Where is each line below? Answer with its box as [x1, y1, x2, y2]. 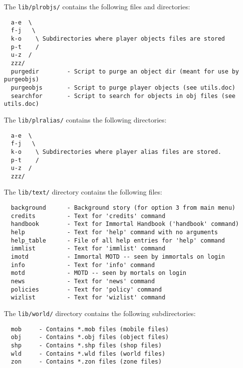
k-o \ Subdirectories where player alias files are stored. [11, 148, 221, 155]
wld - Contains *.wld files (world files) [11, 350, 166, 357]
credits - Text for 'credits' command [11, 212, 166, 220]
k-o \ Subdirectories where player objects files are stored [11, 35, 225, 42]
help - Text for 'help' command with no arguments [11, 229, 218, 236]
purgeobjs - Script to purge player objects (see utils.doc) [11, 84, 236, 91]
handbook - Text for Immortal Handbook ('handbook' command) [11, 221, 239, 228]
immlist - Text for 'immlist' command [11, 245, 166, 252]
